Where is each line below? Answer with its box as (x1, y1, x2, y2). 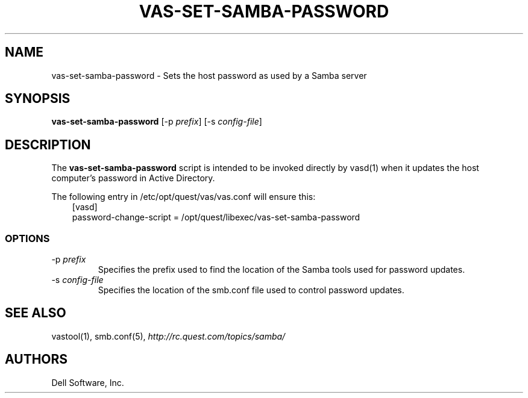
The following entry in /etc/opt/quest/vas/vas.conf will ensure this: (51, 191, 316, 202)
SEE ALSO (5, 305, 66, 321)
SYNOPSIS (5, 91, 71, 107)
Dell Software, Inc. (51, 377, 124, 388)
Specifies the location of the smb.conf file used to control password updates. (98, 285, 404, 296)
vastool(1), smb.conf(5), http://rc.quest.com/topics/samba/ (51, 331, 286, 341)
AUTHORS (5, 352, 68, 367)
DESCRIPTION (5, 137, 91, 152)
